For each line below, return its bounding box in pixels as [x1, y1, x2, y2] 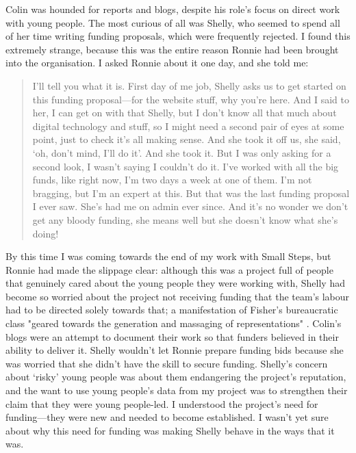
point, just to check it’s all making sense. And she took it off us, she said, [32, 132, 341, 146]
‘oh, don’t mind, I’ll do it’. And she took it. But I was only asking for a [32, 145, 331, 159]
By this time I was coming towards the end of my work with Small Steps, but [5, 249, 331, 263]
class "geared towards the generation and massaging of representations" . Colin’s [5, 316, 342, 331]
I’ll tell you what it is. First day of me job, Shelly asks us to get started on [32, 78, 346, 92]
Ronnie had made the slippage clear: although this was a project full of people [5, 262, 333, 276]
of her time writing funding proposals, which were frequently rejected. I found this [5, 29, 351, 43]
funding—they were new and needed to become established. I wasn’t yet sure [5, 410, 329, 424]
